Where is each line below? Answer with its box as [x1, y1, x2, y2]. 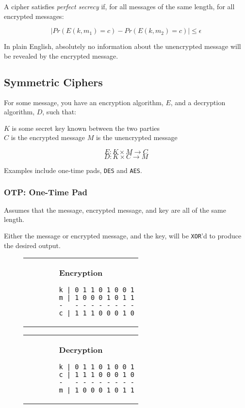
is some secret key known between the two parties [12, 123, 160, 133]
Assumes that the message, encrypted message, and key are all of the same [4, 204, 226, 215]
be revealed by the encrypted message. [4, 50, 118, 61]
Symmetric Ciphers [4, 74, 103, 89]
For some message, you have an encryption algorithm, [4, 97, 163, 107]
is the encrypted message [11, 132, 85, 142]
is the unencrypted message [96, 132, 178, 142]
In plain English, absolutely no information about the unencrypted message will [4, 41, 241, 51]
